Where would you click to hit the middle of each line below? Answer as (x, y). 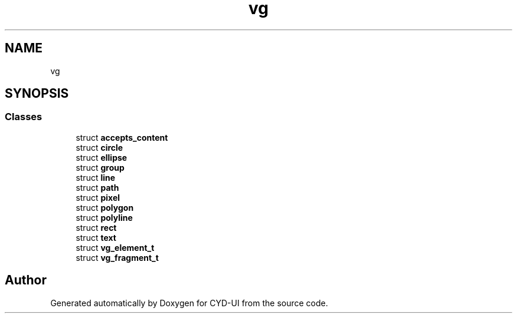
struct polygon (105, 207)
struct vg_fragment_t (117, 257)
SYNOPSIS (37, 94)
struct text (96, 237)
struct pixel (98, 197)
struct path (97, 187)
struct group (100, 167)
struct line (96, 177)
